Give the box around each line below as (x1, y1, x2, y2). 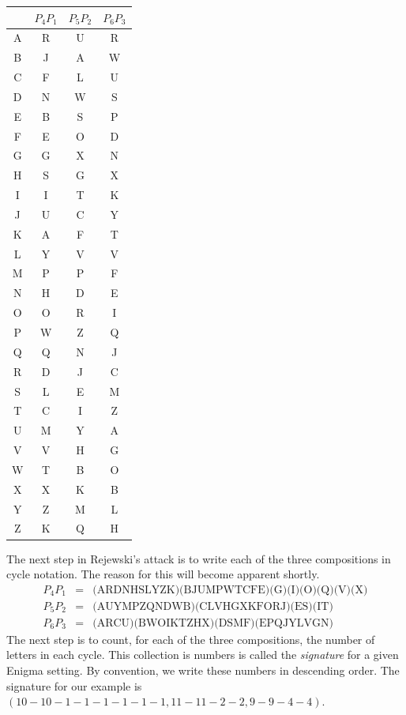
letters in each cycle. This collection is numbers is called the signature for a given (6, 646, 399, 663)
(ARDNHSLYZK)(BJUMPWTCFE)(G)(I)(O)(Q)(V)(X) (92, 584, 368, 596)
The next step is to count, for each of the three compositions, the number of (6, 630, 375, 647)
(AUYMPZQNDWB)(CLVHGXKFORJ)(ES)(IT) (92, 600, 333, 612)
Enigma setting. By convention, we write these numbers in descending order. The (6, 662, 400, 678)
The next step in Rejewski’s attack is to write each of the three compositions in (6, 550, 391, 566)
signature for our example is (6, 677, 142, 694)
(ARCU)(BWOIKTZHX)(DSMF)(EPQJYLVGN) (92, 617, 333, 629)
